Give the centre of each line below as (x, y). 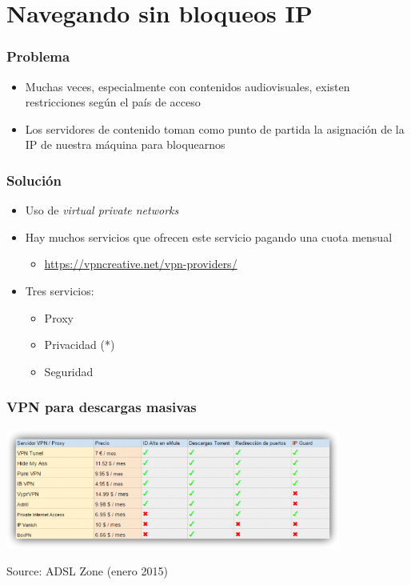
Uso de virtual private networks (102, 210)
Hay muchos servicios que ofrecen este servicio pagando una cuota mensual (209, 236)
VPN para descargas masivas (102, 407)
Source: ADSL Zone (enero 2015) (87, 570)
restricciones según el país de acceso (113, 102)
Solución (34, 180)
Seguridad (69, 371)
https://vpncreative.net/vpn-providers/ (141, 264)
